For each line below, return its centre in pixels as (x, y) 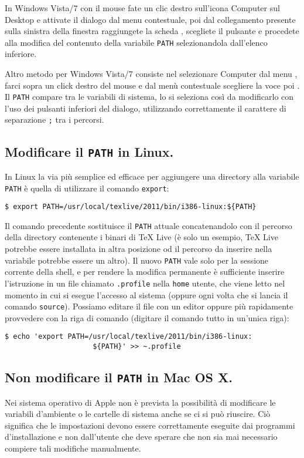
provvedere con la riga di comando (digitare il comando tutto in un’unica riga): (147, 317)
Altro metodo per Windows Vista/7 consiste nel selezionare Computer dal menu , (151, 74)
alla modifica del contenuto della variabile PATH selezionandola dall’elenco (136, 42)
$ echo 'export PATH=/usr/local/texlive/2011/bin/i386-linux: (129, 337)
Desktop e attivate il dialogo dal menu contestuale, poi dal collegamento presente (150, 19)
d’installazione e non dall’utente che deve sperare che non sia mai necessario (141, 437)
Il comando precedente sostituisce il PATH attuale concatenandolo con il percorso (148, 225)
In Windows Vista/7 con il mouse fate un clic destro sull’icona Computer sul (142, 8)
